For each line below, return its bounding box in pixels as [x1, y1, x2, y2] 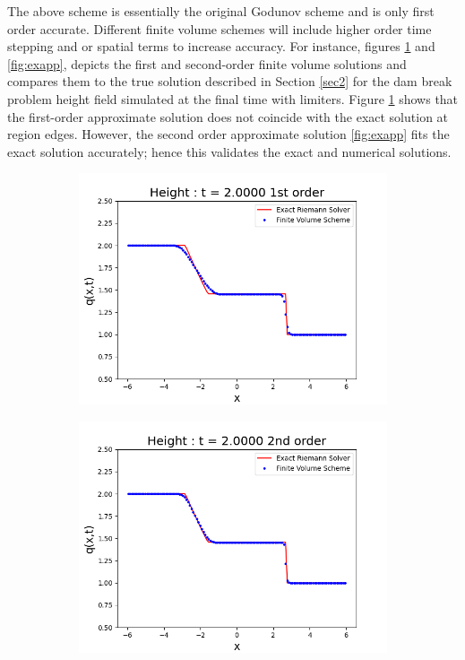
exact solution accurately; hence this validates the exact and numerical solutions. [7, 142, 452, 161]
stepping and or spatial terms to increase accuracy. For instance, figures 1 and [7, 37, 435, 56]
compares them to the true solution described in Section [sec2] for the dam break [7, 72, 452, 91]
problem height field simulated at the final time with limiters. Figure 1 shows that [7, 89, 459, 108]
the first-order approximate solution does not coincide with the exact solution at [7, 107, 449, 126]
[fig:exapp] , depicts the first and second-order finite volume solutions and [7, 54, 407, 73]
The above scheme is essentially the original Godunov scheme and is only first [7, 2, 435, 20]
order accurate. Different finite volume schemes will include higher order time [7, 19, 432, 38]
